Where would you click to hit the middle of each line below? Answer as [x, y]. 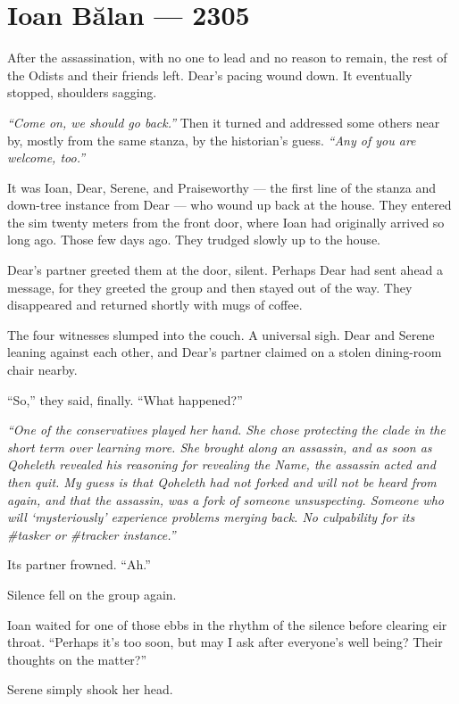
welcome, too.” [46, 157]
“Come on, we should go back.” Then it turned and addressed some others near [224, 122]
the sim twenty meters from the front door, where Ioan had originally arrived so [226, 222]
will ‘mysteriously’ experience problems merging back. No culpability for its [211, 517]
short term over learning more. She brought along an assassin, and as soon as [220, 447]
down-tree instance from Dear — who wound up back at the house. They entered [229, 205]
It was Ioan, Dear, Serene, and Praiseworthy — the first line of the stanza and [221, 187]
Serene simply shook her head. [90, 689]
